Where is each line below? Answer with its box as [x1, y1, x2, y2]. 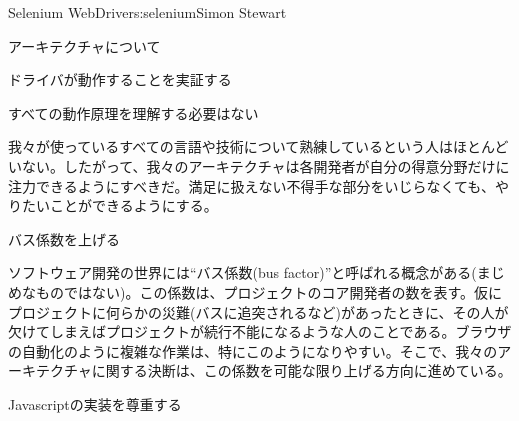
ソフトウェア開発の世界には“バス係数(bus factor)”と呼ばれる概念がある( [8, 262, 477, 283]
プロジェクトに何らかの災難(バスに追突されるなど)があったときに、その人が [8, 301, 509, 322]
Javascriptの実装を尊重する [8, 393, 182, 414]
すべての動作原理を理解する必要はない [8, 102, 259, 123]
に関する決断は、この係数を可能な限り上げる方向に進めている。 [91, 360, 512, 381]
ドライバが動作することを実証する [8, 69, 232, 90]
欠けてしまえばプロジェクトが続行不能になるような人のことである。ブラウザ [8, 321, 512, 342]
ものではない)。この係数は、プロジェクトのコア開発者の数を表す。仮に [35, 281, 503, 302]
